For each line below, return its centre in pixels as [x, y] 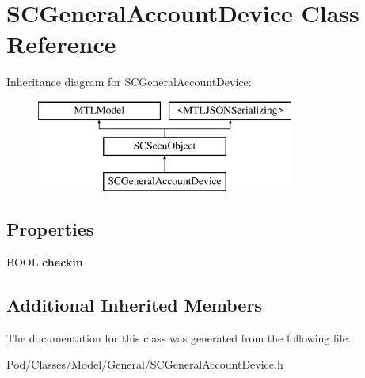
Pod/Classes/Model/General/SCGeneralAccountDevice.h [145, 364]
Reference [61, 44]
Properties [50, 229]
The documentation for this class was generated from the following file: [179, 337]
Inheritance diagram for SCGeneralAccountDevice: [129, 82]
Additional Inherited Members [134, 305]
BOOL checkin [45, 262]
